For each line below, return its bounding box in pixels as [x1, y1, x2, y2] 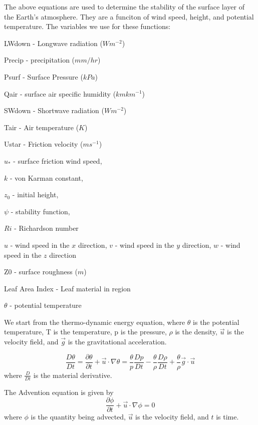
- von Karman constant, [10, 172, 83, 183]
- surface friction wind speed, [13, 155, 102, 166]
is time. [216, 411, 239, 422]
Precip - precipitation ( [4, 55, 75, 65]
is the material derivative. [33, 369, 112, 380]
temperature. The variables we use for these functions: [4, 21, 171, 32]
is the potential [193, 316, 239, 327]
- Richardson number [14, 223, 79, 233]
